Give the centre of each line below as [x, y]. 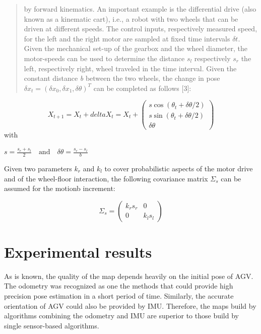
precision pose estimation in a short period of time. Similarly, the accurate [119, 296]
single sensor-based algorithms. [52, 325]
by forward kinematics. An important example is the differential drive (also [140, 9]
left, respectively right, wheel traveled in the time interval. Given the [130, 68]
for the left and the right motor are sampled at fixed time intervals [127, 38]
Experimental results [78, 251]
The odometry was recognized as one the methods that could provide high [119, 286]
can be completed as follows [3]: [142, 88]
